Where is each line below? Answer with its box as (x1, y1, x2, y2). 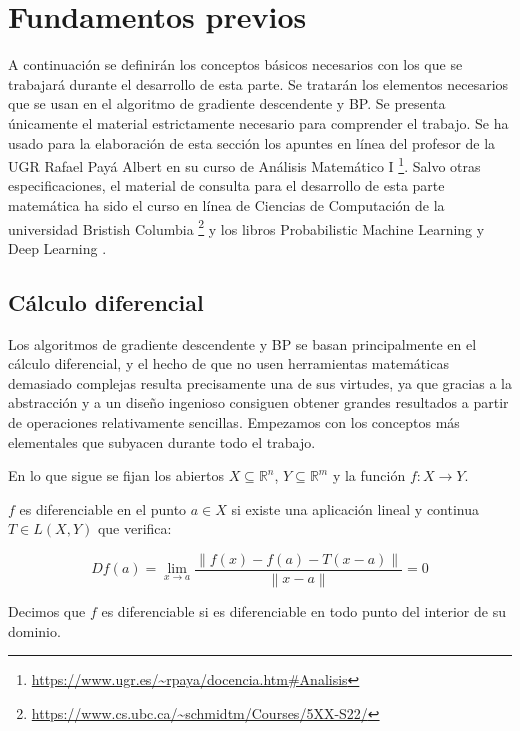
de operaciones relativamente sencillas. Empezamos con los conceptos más (8, 411, 460, 432)
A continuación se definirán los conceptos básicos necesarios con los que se (8, 54, 463, 75)
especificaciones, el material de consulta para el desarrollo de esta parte (8, 175, 445, 196)
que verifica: (97, 518, 172, 539)
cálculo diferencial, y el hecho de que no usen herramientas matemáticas (8, 353, 449, 374)
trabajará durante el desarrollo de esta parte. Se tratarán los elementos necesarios (8, 73, 509, 94)
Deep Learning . (8, 237, 107, 258)
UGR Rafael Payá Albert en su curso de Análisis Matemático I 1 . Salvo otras (8, 153, 481, 176)
